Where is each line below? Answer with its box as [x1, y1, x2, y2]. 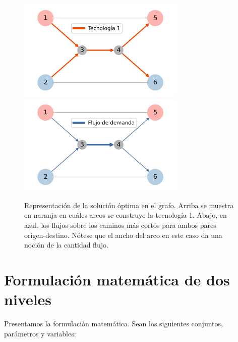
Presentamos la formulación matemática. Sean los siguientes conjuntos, [4, 318, 223, 328]
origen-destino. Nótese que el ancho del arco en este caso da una [24, 229, 222, 240]
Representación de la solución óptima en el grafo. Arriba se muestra [24, 200, 234, 210]
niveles [4, 289, 52, 310]
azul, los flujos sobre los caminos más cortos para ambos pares [24, 219, 216, 230]
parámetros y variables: [4, 328, 76, 338]
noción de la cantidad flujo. [24, 239, 108, 250]
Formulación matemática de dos [4, 269, 230, 289]
